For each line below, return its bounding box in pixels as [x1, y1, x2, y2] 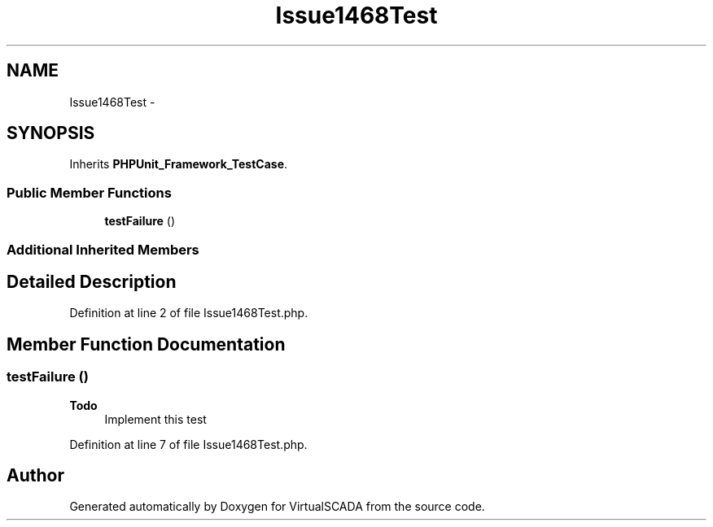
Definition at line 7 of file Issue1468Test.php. [69, 437, 308, 451]
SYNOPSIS [7, 123, 95, 144]
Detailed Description [7, 271, 177, 292]
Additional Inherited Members [7, 241, 199, 258]
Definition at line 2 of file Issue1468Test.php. [69, 306, 308, 320]
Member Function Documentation [7, 333, 286, 355]
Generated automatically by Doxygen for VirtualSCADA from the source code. [69, 499, 485, 514]
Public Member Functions [7, 184, 172, 201]
